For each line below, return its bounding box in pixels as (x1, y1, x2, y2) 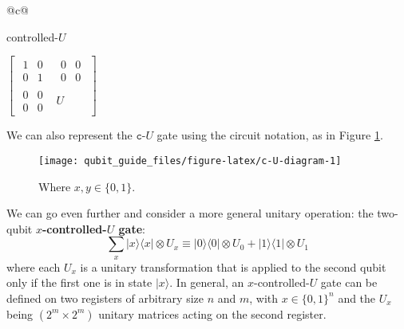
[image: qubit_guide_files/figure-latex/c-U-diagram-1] (38, 155, 342, 166)
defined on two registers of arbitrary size (6, 289, 204, 306)
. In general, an (169, 274, 244, 291)
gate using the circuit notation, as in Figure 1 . (156, 127, 383, 143)
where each (6, 258, 61, 275)
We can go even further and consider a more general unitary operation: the (6, 205, 374, 221)
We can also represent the (6, 127, 133, 143)
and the (338, 289, 376, 306)
